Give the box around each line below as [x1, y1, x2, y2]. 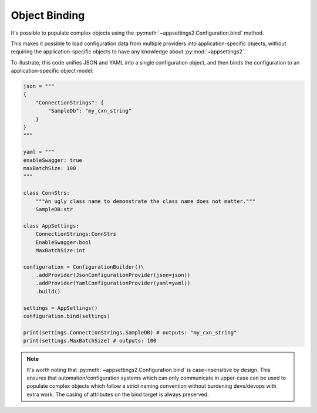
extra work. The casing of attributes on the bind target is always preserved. [26, 391, 209, 398]
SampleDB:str [35, 206, 73, 212]
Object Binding [11, 9, 85, 22]
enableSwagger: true [23, 157, 82, 164]
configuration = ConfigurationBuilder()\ [23, 263, 144, 270]
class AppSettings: [23, 222, 79, 229]
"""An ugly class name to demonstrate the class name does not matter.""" [35, 198, 255, 205]
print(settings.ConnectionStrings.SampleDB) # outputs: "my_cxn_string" [23, 329, 237, 336]
